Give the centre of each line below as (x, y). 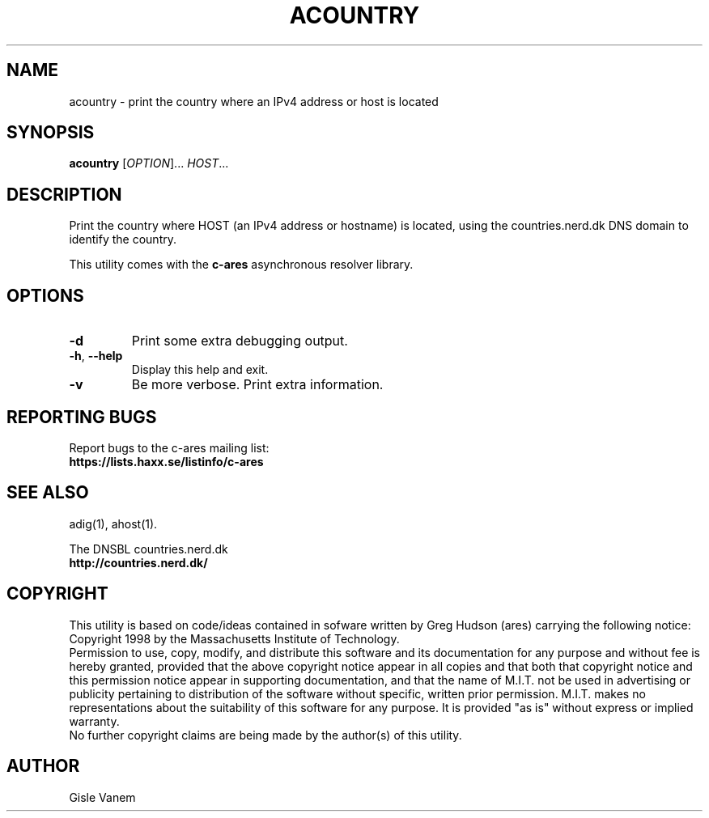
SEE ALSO (48, 493)
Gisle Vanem (102, 797)
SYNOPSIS (51, 133)
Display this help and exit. (200, 370)
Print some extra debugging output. (240, 341)
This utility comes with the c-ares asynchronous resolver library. (241, 265)
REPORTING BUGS (82, 417)
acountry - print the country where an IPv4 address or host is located (254, 101)
